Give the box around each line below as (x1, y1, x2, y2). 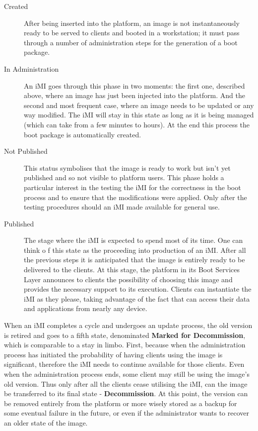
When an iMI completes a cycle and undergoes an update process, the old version (4, 320, 253, 330)
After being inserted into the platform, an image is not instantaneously (24, 17, 240, 28)
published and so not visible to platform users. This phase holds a (24, 172, 224, 183)
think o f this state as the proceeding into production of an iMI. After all (24, 244, 246, 255)
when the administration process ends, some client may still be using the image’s (4, 369, 250, 379)
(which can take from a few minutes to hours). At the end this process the (24, 119, 250, 129)
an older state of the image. (4, 417, 88, 428)
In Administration (4, 63, 59, 74)
